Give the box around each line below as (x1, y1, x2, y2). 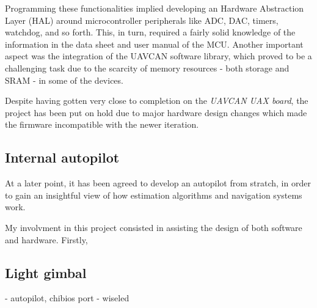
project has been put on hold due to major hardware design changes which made (5, 106, 307, 119)
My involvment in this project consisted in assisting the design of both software (5, 221, 302, 233)
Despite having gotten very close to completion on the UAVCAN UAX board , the (5, 94, 308, 107)
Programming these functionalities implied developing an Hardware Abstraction (5, 2, 304, 14)
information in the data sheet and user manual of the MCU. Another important (5, 37, 304, 50)
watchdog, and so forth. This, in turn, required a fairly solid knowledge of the (5, 26, 296, 38)
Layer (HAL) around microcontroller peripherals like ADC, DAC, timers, (5, 13, 279, 26)
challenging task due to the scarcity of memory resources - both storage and (5, 61, 290, 74)
